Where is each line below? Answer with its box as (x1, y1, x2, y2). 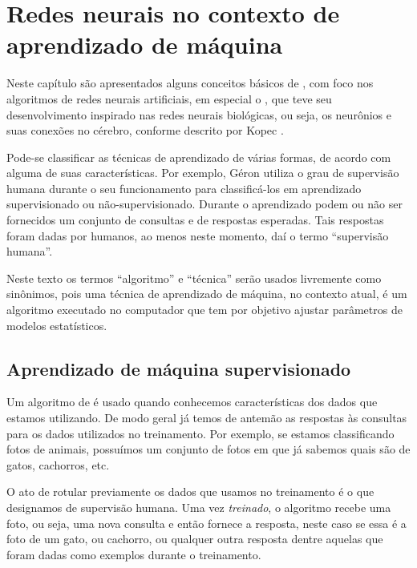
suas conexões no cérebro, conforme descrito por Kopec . (6, 122, 284, 139)
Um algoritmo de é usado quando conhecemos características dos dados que (6, 393, 378, 410)
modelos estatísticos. (6, 316, 107, 333)
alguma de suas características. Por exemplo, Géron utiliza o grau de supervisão (6, 164, 399, 181)
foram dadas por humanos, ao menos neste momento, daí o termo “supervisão (6, 227, 389, 244)
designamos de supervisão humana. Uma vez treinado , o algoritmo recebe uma (6, 498, 391, 515)
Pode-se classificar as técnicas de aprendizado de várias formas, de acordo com (6, 148, 391, 165)
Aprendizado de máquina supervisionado (6, 356, 351, 381)
